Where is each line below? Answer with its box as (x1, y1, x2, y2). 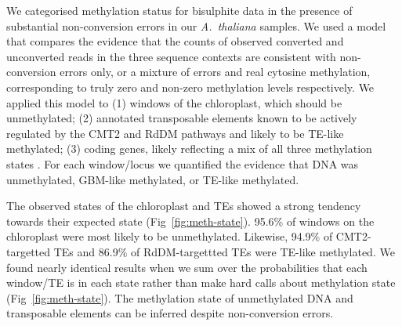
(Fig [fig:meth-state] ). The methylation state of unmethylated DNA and (6, 289, 353, 306)
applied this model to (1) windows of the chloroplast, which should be (6, 94, 342, 110)
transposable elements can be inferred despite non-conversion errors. (6, 305, 334, 321)
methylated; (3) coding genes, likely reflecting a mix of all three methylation (6, 140, 372, 157)
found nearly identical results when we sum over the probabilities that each (6, 259, 368, 275)
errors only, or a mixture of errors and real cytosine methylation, (60, 63, 371, 80)
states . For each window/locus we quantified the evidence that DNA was (6, 155, 359, 172)
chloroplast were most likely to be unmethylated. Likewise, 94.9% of (6, 228, 333, 244)
